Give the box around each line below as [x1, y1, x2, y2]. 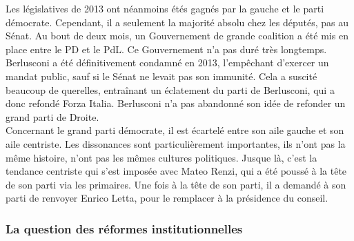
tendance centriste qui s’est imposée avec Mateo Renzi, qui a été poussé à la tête [6, 164, 347, 178]
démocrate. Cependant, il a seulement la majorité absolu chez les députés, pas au [6, 15, 349, 29]
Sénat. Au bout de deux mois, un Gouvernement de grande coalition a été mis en [6, 28, 348, 43]
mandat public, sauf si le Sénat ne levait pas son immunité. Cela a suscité [6, 68, 317, 83]
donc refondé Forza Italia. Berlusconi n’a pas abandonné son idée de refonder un [6, 96, 346, 110]
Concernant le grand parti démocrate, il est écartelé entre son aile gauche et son [6, 123, 344, 137]
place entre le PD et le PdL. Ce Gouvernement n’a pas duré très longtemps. [6, 41, 327, 56]
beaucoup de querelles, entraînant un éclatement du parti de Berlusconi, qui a [6, 82, 335, 97]
